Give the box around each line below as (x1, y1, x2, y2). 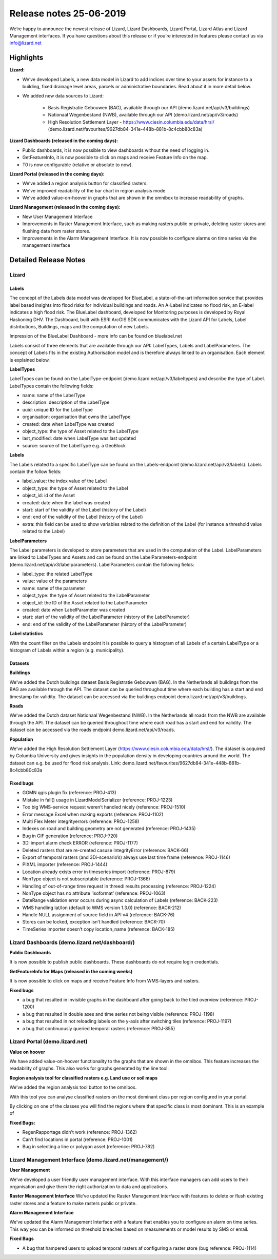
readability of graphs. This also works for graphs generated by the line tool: (9, 1065, 169, 1072)
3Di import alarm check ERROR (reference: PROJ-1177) (22, 840, 138, 846)
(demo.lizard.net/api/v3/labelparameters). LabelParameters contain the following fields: (9, 561, 194, 567)
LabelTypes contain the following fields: (9, 383, 94, 389)
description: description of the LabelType (22, 399, 110, 405)
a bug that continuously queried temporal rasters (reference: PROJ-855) (22, 1025, 175, 1031)
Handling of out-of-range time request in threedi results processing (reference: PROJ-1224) (22, 883, 216, 889)
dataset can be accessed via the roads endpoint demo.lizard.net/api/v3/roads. (9, 726, 175, 733)
